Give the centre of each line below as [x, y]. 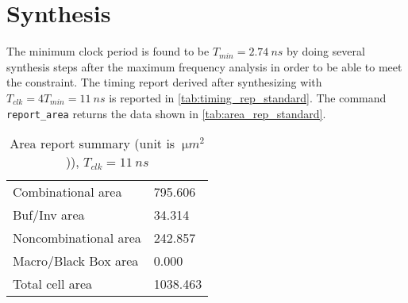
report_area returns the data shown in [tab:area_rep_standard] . [166, 113]
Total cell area [53, 284]
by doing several [326, 51]
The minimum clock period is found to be [108, 51]
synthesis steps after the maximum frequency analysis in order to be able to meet [204, 66]
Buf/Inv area [49, 215]
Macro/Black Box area [76, 261]
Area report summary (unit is [92, 144]
